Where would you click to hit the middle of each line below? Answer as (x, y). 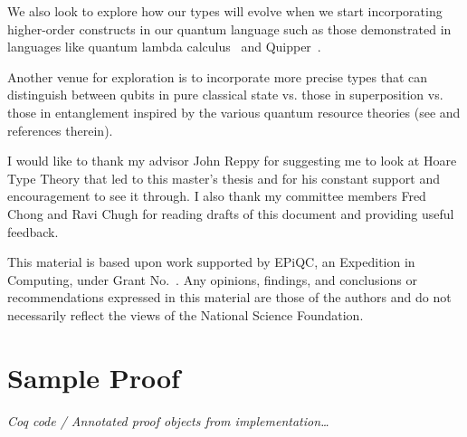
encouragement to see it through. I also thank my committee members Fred (217, 196)
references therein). (60, 130)
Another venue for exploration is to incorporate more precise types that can (218, 76)
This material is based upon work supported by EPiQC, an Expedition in (211, 262)
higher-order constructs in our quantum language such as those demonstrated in (229, 28)
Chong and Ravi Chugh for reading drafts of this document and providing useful (231, 213)
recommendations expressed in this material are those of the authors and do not (229, 297)
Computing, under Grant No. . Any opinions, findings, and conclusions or (212, 279)
